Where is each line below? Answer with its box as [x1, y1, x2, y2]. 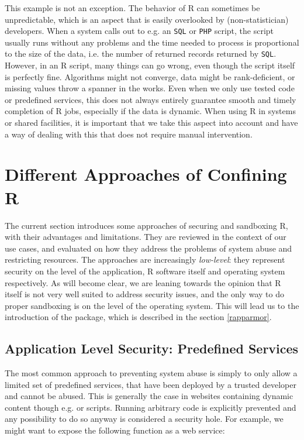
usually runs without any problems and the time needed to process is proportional [5, 36, 299, 48]
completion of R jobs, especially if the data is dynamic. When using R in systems [5, 105, 296, 117]
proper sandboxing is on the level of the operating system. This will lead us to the [5, 299, 299, 311]
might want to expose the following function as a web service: [5, 424, 225, 436]
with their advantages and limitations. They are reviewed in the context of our [5, 231, 286, 243]
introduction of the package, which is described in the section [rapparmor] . [5, 311, 272, 323]
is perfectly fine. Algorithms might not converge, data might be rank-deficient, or [5, 70, 295, 82]
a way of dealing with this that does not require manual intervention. [5, 128, 253, 140]
